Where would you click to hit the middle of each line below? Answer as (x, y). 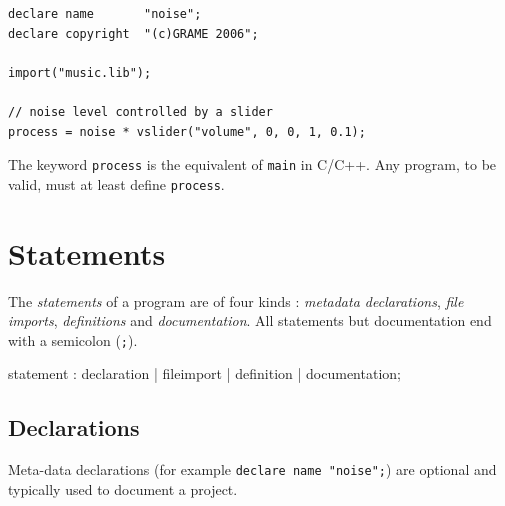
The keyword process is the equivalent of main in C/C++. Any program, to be (252, 164)
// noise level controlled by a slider (140, 111)
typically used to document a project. (123, 488)
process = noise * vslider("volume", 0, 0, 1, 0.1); (187, 131)
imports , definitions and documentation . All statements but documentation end (250, 320)
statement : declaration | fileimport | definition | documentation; (204, 373)
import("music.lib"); (80, 72)
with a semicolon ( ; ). (73, 339)
